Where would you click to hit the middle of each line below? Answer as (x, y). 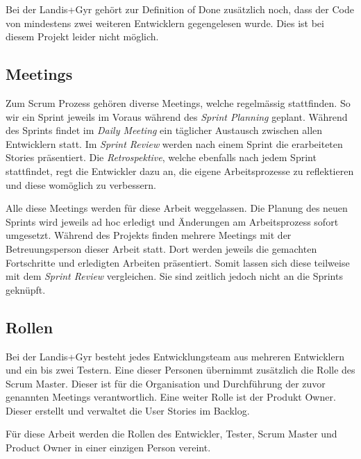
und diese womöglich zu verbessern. (81, 184)
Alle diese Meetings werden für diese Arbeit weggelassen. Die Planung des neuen (177, 208)
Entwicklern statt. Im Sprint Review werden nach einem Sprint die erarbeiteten (174, 143)
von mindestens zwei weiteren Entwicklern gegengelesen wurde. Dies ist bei (165, 23)
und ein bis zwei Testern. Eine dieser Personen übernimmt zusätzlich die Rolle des (180, 370)
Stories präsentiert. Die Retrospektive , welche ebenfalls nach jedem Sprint (161, 157)
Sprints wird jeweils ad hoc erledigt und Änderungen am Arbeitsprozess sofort (172, 221)
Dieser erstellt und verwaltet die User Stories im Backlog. (128, 410)
